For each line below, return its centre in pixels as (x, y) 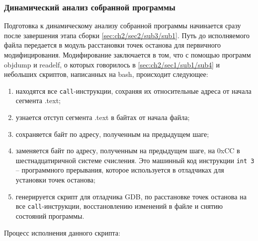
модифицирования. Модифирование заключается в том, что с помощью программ (128, 55)
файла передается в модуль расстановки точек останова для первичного (113, 45)
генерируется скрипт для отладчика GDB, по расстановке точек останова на (131, 196)
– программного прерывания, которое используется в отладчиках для (120, 170)
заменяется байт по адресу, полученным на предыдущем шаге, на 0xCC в (128, 151)
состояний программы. (50, 215)
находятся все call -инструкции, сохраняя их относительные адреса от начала (133, 90)
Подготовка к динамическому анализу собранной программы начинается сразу (123, 26)
